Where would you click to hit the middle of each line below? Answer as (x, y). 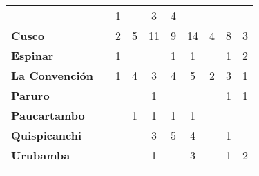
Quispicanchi (47, 135)
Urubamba (41, 155)
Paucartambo (48, 115)
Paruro (30, 95)
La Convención (52, 75)
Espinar (32, 55)
